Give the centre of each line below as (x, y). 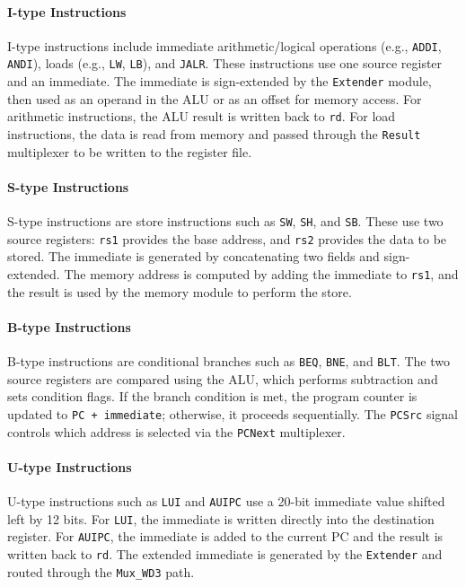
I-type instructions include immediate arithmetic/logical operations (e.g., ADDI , (224, 45)
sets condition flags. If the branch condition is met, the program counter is (212, 396)
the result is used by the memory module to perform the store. (180, 291)
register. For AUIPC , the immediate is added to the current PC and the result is (225, 536)
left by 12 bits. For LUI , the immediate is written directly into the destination (221, 518)
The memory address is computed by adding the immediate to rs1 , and (261, 273)
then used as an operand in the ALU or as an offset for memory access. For (215, 98)
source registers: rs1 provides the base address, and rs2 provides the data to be (227, 238)
